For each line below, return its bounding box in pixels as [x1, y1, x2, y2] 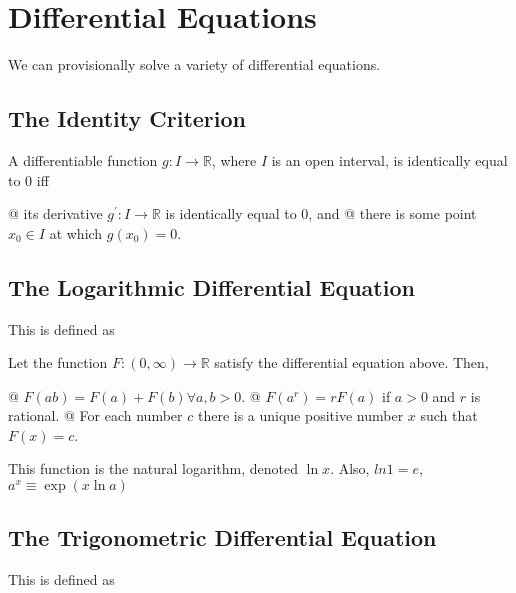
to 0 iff [8, 169, 49, 190]
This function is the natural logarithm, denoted [8, 458, 298, 479]
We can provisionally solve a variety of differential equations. [8, 54, 381, 75]
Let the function [8, 352, 108, 373]
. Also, [330, 458, 370, 479]
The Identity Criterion [8, 103, 247, 134]
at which [49, 222, 103, 243]
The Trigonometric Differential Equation [8, 522, 437, 553]
